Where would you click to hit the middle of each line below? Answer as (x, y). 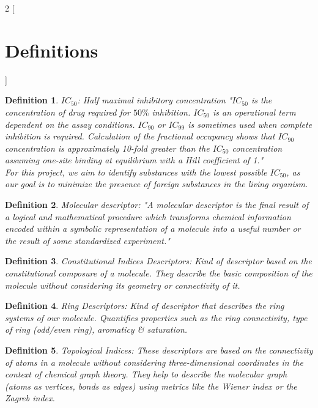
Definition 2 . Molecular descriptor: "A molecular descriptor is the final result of (157, 205)
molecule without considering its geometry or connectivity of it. (123, 285)
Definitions (52, 50)
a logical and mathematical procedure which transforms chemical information (148, 216)
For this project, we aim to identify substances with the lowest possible (136, 172)
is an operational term (254, 112)
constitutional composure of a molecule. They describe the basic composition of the (159, 273)
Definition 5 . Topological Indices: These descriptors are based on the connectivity (159, 350)
